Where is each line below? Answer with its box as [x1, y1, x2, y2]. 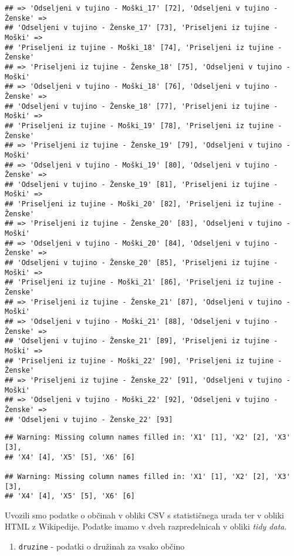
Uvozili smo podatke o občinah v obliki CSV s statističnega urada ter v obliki [5, 508, 285, 521]
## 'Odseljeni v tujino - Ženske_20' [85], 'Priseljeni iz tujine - [5, 259, 278, 267]
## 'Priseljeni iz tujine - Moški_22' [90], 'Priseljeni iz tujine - [5, 356, 282, 365]
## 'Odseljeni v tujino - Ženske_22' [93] [5, 415, 173, 424]
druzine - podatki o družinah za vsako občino [18, 540, 185, 552]
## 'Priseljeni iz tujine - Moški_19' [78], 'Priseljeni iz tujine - [5, 121, 282, 130]
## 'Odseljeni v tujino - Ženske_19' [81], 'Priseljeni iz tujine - [5, 180, 278, 189]
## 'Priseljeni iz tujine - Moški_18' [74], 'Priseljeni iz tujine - [5, 43, 282, 52]
